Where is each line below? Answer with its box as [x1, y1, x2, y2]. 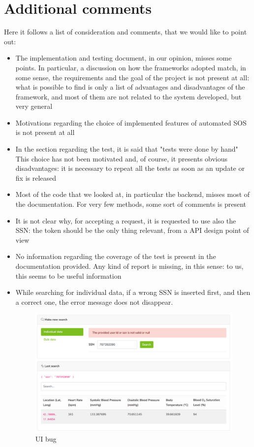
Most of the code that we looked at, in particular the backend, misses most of [15, 189, 250, 199]
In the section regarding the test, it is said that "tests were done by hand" [15, 144, 238, 154]
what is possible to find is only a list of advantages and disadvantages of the [15, 82, 245, 92]
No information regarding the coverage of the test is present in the [15, 251, 216, 261]
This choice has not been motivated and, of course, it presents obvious [15, 153, 228, 163]
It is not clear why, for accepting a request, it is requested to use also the [15, 215, 236, 225]
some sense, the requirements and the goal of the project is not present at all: [15, 72, 250, 82]
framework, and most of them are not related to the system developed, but [15, 91, 242, 101]
